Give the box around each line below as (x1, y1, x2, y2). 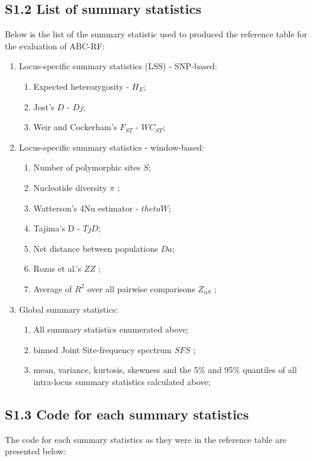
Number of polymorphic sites (33, 161, 141, 174)
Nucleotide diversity (33, 181, 107, 193)
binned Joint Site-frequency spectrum (33, 343, 172, 356)
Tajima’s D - (33, 222, 80, 234)
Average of (33, 282, 72, 295)
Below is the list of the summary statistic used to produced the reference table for (5, 28, 308, 40)
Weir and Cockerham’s (33, 121, 117, 133)
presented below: (5, 445, 66, 457)
